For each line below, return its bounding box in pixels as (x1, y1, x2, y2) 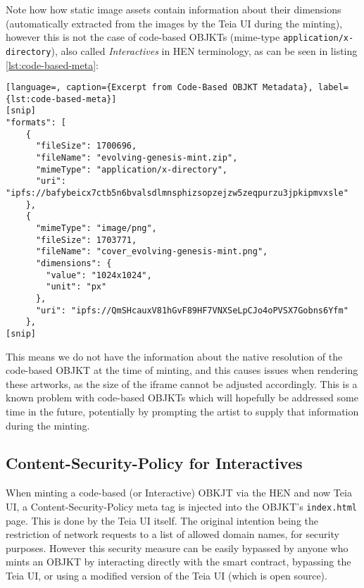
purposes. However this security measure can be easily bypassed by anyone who (6, 540, 349, 555)
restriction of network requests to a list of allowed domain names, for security (6, 527, 339, 542)
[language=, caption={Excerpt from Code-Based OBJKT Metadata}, (6, 82, 313, 93)
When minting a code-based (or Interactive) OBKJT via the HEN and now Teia (6, 485, 352, 500)
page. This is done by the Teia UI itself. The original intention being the (6, 513, 318, 527)
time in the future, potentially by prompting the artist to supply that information (6, 404, 359, 418)
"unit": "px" (46, 282, 107, 292)
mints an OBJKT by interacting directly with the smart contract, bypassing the (6, 554, 351, 569)
